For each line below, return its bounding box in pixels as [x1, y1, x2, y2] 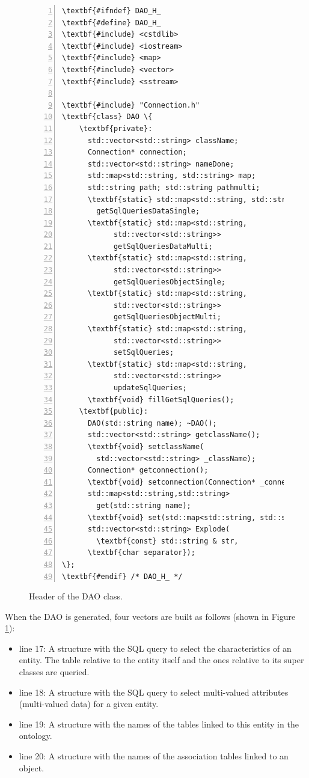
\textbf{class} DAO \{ [62, 112, 153, 121]
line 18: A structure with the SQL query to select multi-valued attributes [19, 685, 289, 698]
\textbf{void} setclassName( [87, 442, 204, 451]
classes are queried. [19, 666, 90, 678]
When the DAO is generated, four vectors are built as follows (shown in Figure [5, 610, 296, 622]
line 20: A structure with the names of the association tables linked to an [19, 750, 289, 762]
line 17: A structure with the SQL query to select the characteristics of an [19, 642, 292, 654]
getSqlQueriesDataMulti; [113, 242, 213, 251]
